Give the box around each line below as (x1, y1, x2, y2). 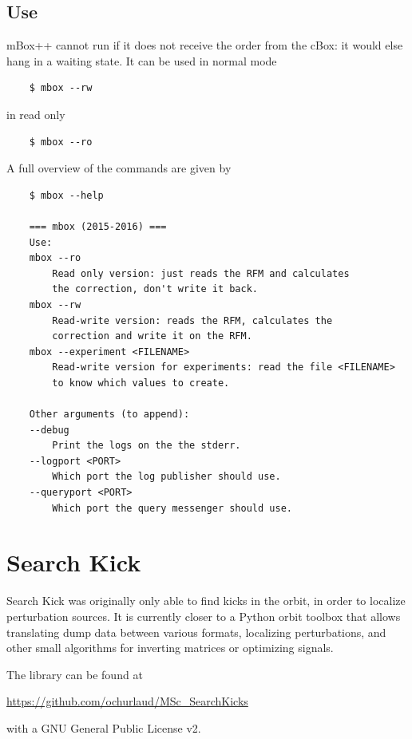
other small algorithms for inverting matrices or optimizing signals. (6, 639, 334, 656)
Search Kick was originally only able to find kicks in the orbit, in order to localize (6, 592, 406, 609)
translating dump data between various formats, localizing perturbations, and (6, 623, 386, 640)
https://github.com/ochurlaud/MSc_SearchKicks (6, 693, 248, 709)
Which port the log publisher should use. (52, 471, 281, 483)
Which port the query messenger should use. (52, 502, 292, 514)
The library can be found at (6, 666, 143, 682)
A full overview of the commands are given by (6, 160, 232, 176)
